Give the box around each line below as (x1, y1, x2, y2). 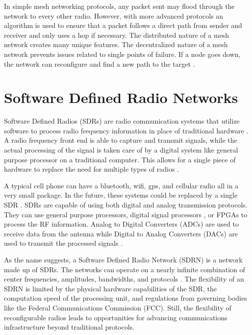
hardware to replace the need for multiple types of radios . (4, 164, 179, 174)
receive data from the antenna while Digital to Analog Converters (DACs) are (4, 228, 238, 238)
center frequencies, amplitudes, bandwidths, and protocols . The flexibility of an (4, 274, 244, 284)
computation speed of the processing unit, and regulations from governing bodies (4, 293, 247, 303)
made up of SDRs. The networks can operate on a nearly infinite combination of (4, 264, 245, 274)
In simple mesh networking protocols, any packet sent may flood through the (4, 1, 235, 11)
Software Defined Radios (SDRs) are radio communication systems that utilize (4, 116, 240, 126)
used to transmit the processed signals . (4, 238, 123, 248)
